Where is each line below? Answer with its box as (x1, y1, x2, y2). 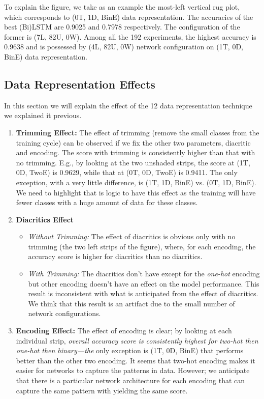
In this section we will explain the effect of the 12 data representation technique (4, 100, 252, 110)
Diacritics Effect (16, 214, 74, 224)
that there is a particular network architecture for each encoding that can (16, 375, 245, 386)
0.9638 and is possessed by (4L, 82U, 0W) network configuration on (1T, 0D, (4, 41, 244, 52)
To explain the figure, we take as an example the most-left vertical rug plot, (4, 2, 240, 12)
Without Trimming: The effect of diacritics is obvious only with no (28, 231, 236, 242)
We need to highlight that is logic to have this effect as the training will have (16, 187, 256, 197)
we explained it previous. (4, 110, 82, 121)
